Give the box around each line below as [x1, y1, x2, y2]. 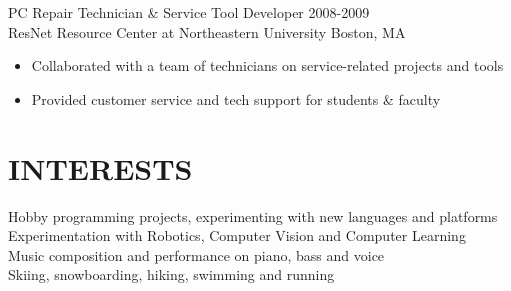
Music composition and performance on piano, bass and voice [8, 244, 385, 265]
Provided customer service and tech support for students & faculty [31, 88, 441, 109]
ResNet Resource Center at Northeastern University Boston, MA [8, 21, 406, 42]
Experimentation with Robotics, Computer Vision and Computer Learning [8, 225, 466, 246]
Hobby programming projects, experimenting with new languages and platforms [8, 205, 498, 226]
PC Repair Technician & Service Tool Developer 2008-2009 [8, 2, 370, 22]
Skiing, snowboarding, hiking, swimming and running [8, 264, 335, 285]
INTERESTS [8, 147, 193, 188]
